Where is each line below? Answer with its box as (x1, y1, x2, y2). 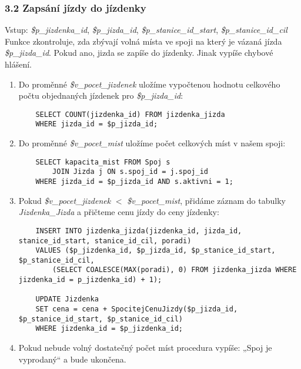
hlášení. (5, 58, 32, 70)
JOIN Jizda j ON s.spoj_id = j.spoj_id (52, 167, 208, 176)
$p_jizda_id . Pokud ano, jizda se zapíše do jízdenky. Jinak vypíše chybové (5, 46, 273, 59)
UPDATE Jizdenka (35, 295, 99, 304)
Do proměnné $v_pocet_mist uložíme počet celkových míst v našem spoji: (18, 137, 286, 149)
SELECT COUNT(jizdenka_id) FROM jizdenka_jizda (35, 110, 225, 119)
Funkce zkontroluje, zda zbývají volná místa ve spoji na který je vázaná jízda (5, 35, 282, 47)
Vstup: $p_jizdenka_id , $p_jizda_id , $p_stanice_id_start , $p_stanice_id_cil (5, 24, 287, 36)
